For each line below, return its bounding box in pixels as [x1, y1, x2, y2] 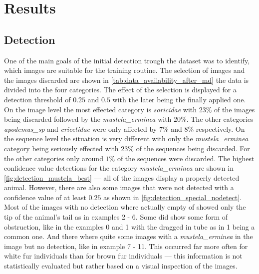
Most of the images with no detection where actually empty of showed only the [4, 202, 246, 212]
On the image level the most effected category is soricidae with [4, 104, 197, 114]
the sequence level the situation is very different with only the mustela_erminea [4, 133, 249, 144]
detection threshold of [4, 94, 71, 104]
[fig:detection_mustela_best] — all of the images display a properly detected [4, 172, 240, 183]
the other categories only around [4, 153, 103, 163]
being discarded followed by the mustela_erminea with [4, 114, 172, 124]
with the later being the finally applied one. [112, 94, 246, 104]
